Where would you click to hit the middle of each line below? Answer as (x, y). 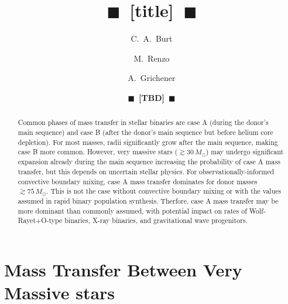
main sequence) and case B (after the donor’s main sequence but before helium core (145, 132)
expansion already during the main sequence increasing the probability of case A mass (149, 162)
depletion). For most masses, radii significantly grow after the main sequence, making (148, 142)
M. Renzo (152, 58)
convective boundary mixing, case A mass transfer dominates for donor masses (138, 181)
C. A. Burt (152, 38)
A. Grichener (152, 78)
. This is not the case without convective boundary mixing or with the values (164, 191)
